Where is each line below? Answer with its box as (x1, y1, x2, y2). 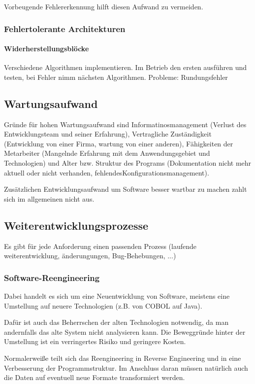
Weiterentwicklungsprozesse (4, 217, 149, 233)
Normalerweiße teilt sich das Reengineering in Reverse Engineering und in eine (4, 352, 241, 363)
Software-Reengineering (4, 271, 100, 283)
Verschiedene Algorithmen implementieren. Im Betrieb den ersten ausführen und (4, 62, 247, 72)
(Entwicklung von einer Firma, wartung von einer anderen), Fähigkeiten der (4, 138, 233, 148)
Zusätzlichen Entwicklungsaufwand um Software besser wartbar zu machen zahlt (4, 184, 247, 194)
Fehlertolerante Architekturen (4, 22, 126, 35)
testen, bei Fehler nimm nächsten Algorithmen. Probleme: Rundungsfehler (4, 71, 228, 82)
